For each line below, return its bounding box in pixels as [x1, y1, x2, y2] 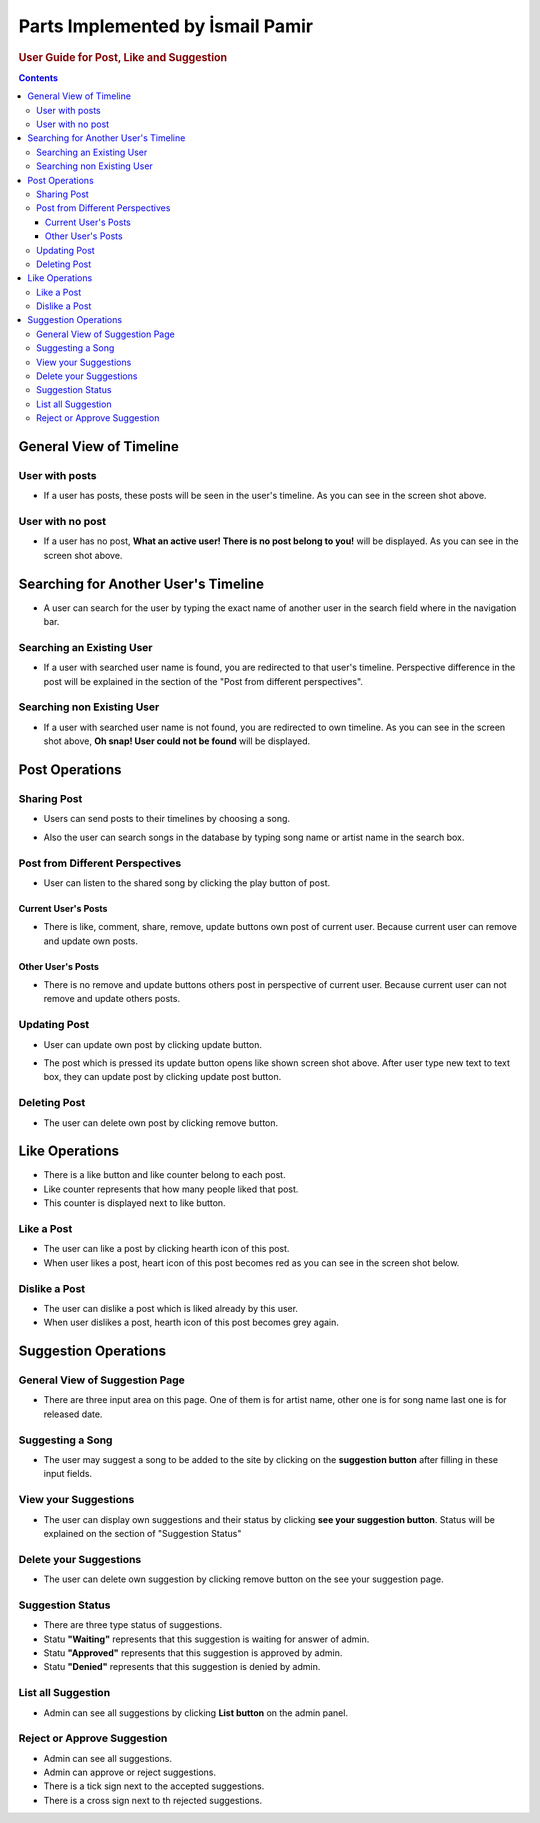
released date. [43, 1408, 103, 1420]
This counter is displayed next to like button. [43, 1197, 226, 1209]
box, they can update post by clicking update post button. [43, 1071, 282, 1083]
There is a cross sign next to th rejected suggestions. [43, 1794, 263, 1806]
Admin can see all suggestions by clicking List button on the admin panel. [43, 1706, 349, 1719]
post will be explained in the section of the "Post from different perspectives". [43, 675, 364, 687]
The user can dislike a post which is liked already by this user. [43, 1302, 299, 1314]
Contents [18, 71, 59, 84]
